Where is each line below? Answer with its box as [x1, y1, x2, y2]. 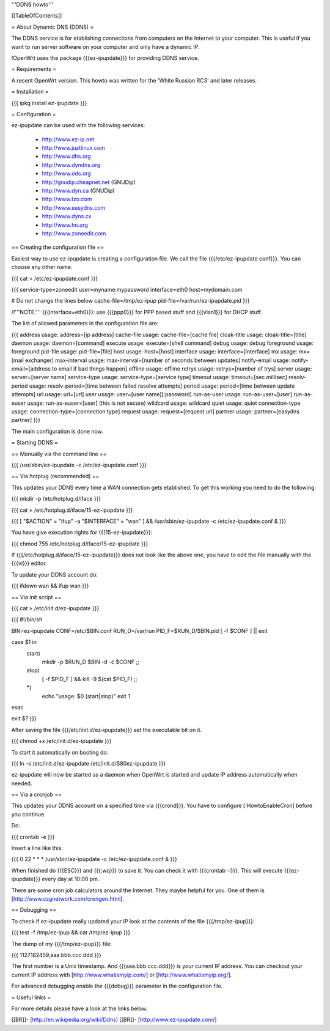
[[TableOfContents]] [11, 12, 62, 20]
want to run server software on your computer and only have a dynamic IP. [11, 43, 200, 50]
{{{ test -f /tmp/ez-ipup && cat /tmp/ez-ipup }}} [11, 929, 131, 936]
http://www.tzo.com [42, 196, 92, 203]
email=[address [11, 365, 51, 372]
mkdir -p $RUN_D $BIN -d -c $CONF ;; [42, 658, 140, 665]
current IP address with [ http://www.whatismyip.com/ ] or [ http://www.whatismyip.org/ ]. [11, 971, 232, 978]
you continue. [11, 810, 46, 818]
